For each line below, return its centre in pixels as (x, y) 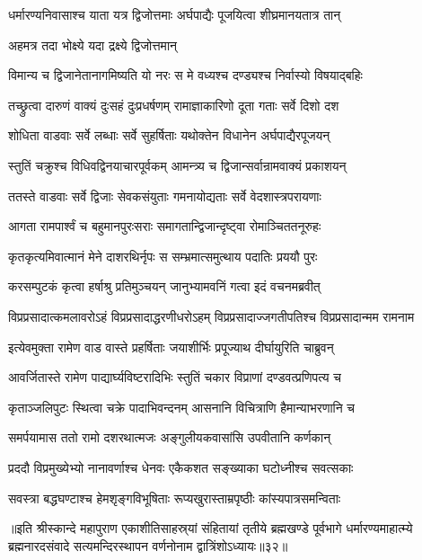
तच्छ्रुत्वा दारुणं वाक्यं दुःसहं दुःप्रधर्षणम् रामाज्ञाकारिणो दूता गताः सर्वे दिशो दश (174, 105)
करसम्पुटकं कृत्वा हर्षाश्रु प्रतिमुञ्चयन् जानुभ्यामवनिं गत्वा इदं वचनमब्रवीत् (164, 286)
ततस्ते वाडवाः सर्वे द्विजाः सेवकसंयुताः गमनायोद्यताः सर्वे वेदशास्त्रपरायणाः (165, 196)
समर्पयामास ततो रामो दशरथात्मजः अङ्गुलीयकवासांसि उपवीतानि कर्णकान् (170, 437)
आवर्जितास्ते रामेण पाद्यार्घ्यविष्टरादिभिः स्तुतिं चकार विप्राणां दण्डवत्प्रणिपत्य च (175, 377)
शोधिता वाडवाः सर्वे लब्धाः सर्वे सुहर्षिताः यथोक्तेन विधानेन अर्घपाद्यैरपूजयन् (169, 135)
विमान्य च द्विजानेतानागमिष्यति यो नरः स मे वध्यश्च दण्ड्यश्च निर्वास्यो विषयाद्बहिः (185, 75)
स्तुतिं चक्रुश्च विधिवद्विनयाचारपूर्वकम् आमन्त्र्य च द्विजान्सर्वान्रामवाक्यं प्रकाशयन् (177, 165)
